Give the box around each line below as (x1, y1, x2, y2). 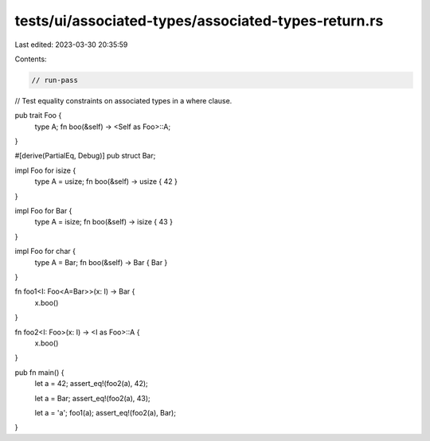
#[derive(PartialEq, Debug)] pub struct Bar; (14, 151, 156, 161)
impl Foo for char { (14, 247, 76, 256)
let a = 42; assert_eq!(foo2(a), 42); (34, 379, 148, 388)
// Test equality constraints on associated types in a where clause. (14, 96, 233, 105)
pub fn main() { (14, 367, 64, 377)
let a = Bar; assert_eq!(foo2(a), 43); (34, 393, 150, 403)
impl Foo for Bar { (14, 206, 72, 216)
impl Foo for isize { (14, 166, 76, 175)
